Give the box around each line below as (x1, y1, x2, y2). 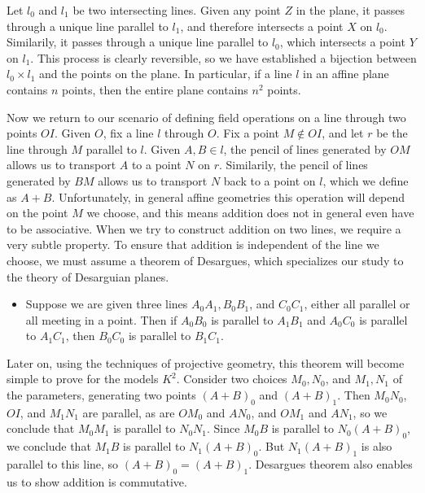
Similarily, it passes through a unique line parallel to (7, 33, 269, 50)
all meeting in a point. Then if (25, 311, 177, 328)
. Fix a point (216, 124, 279, 142)
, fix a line (103, 124, 154, 142)
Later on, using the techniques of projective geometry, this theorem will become (7, 354, 405, 371)
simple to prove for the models (7, 370, 159, 387)
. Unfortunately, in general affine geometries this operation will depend (51, 188, 405, 205)
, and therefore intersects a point (180, 17, 344, 34)
